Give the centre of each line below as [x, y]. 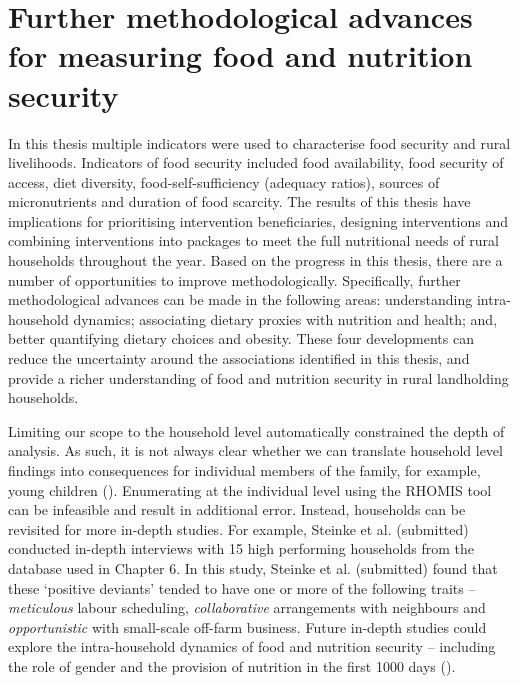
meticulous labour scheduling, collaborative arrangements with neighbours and [247, 607]
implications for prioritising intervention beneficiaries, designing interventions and [258, 220]
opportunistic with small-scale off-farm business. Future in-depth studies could [247, 626]
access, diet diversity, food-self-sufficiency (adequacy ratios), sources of [224, 181]
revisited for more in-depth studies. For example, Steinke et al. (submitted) [238, 528]
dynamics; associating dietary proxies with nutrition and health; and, [285, 318]
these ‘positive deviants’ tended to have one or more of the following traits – [242, 587]
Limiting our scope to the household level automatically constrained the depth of [256, 430]
